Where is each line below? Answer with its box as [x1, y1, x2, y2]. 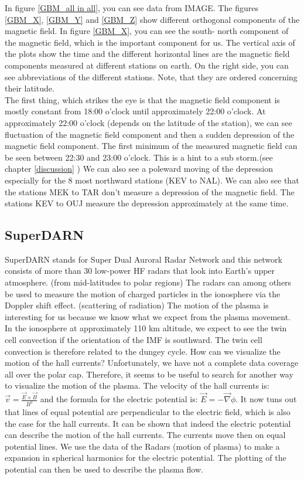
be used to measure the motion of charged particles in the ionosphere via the [5, 287, 281, 300]
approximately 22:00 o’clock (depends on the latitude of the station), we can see [5, 116, 292, 128]
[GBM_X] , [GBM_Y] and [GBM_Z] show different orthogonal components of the [5, 13, 300, 25]
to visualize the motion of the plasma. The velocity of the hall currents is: [5, 379, 269, 392]
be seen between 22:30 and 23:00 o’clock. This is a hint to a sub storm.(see [5, 151, 273, 163]
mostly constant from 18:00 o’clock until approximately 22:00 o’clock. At [5, 105, 266, 117]
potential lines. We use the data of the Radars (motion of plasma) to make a [5, 440, 280, 452]
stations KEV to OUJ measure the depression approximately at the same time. [5, 197, 289, 209]
